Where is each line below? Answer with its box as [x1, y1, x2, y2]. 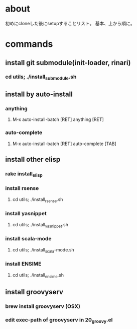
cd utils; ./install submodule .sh [5, 74, 77, 81]
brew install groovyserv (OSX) [5, 303, 81, 310]
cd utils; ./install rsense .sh [12, 196, 63, 204]
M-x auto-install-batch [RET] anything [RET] [12, 116, 104, 122]
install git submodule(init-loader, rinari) [5, 58, 131, 67]
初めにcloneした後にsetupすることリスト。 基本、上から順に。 [5, 20, 135, 26]
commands [5, 38, 53, 50]
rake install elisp [5, 170, 43, 178]
